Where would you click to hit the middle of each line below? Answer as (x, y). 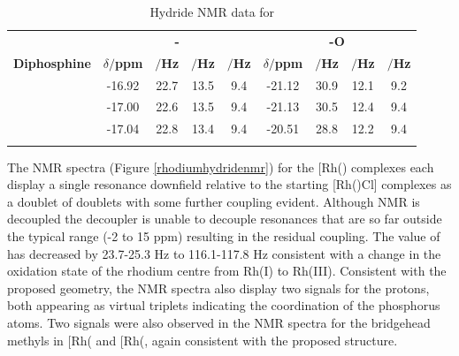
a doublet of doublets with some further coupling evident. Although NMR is (214, 201)
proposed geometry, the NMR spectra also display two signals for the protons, (218, 288)
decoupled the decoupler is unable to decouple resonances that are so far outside (225, 219)
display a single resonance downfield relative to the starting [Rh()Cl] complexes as (229, 184)
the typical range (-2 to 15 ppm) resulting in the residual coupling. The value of (224, 235)
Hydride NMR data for (212, 11)
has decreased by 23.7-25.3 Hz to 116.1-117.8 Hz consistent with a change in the (224, 253)
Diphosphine (52, 62)
